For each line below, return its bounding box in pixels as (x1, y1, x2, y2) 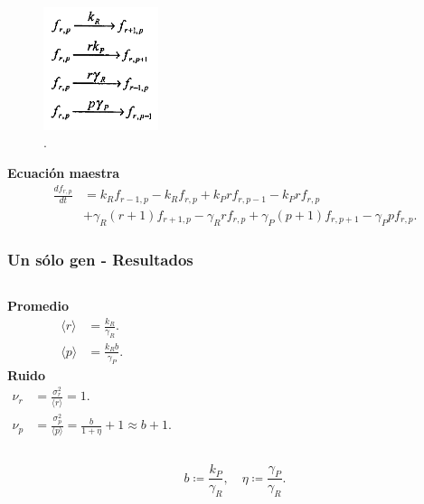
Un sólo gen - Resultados (7, 247, 193, 270)
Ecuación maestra (7, 163, 120, 182)
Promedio (7, 295, 69, 314)
